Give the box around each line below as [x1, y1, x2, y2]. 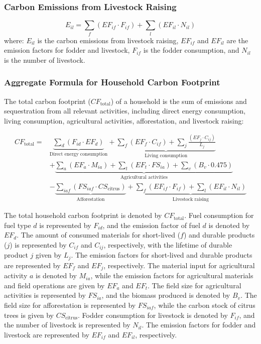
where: [4, 35, 24, 45]
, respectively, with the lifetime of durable [103, 239, 232, 250]
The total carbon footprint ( [4, 95, 91, 106]
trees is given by [4, 309, 54, 320]
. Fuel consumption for [184, 210, 254, 220]
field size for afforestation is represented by [4, 300, 136, 310]
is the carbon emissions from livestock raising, [37, 35, 179, 45]
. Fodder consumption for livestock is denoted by [78, 309, 228, 320]
